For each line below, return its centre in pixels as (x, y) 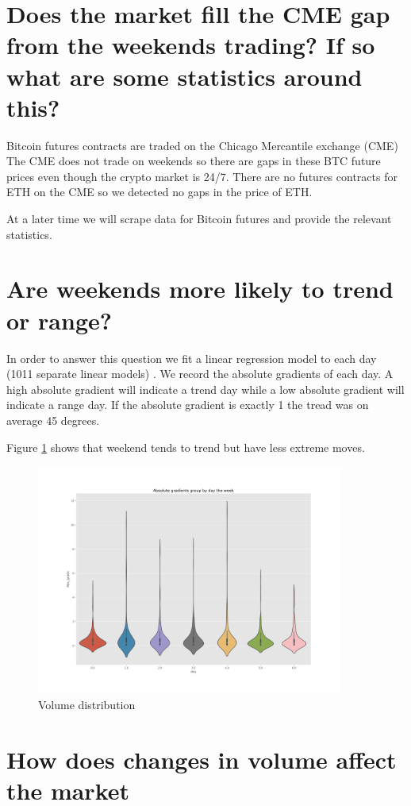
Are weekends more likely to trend (200, 289)
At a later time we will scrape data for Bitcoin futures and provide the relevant (199, 219)
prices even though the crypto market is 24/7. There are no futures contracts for (202, 176)
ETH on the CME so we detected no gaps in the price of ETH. (159, 192)
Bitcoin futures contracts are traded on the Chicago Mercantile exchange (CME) (202, 145)
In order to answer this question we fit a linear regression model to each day (192, 358)
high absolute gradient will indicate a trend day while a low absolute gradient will (205, 389)
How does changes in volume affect (202, 759)
